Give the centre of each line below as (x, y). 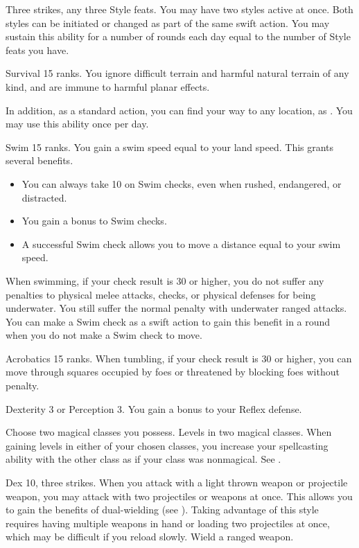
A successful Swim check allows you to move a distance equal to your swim (181, 244)
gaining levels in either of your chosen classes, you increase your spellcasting (167, 445)
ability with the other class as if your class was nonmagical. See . (143, 459)
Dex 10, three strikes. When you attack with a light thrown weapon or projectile (177, 483)
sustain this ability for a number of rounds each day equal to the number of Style (178, 36)
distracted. (44, 197)
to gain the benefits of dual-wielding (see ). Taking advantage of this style (162, 510)
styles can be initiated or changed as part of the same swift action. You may (168, 23)
